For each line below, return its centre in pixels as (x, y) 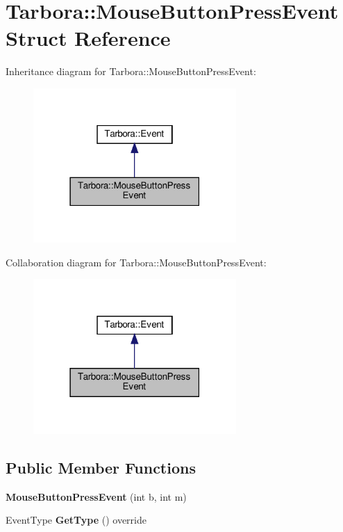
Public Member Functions (101, 467)
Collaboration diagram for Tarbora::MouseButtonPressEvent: (136, 262)
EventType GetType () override (76, 520)
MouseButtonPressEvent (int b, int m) (96, 496)
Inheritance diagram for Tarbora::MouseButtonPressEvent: (131, 71)
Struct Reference (88, 38)
